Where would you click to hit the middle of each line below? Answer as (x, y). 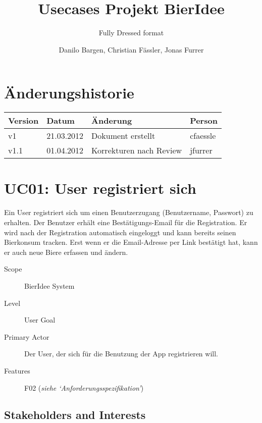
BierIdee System (49, 285)
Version (23, 121)
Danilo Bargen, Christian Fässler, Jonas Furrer (131, 49)
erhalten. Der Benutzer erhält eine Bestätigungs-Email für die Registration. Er (126, 222)
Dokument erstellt (123, 136)
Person (204, 121)
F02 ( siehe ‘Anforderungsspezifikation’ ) (84, 387)
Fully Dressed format (131, 33)
